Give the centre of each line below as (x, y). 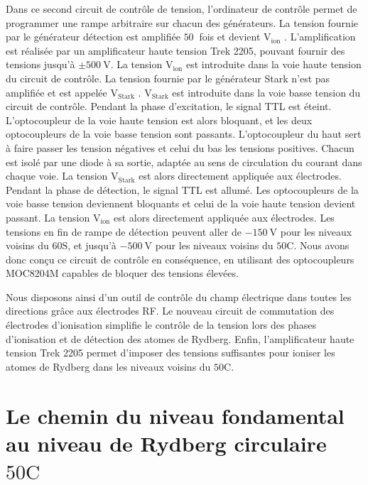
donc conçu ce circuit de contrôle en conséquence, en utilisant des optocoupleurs (180, 259)
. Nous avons (321, 245)
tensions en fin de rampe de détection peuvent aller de (124, 231)
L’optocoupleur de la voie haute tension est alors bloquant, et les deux (159, 120)
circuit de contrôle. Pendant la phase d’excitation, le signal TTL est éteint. (169, 106)
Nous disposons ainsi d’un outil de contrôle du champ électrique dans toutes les (179, 296)
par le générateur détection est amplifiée (93, 37)
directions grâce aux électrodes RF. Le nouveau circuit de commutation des (170, 311)
